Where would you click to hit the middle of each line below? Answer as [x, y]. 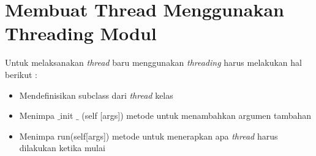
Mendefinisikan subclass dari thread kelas [96, 95]
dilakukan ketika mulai [62, 148]
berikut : [21, 74]
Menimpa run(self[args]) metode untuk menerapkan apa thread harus [149, 136]
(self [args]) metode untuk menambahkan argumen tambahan [197, 115]
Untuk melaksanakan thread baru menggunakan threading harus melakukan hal [153, 62]
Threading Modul [81, 33]
